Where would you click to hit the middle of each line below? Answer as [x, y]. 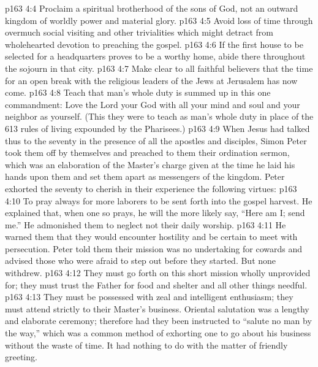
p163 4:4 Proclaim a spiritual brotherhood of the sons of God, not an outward [152, 8]
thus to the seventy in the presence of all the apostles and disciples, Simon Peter [156, 140]
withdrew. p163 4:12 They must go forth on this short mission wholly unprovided [158, 273]
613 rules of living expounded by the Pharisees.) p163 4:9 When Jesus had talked [157, 128]
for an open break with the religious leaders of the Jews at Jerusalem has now [151, 80]
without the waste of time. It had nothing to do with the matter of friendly [146, 345]
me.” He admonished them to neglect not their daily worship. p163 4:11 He [146, 224]
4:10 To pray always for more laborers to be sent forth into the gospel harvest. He [159, 200]
